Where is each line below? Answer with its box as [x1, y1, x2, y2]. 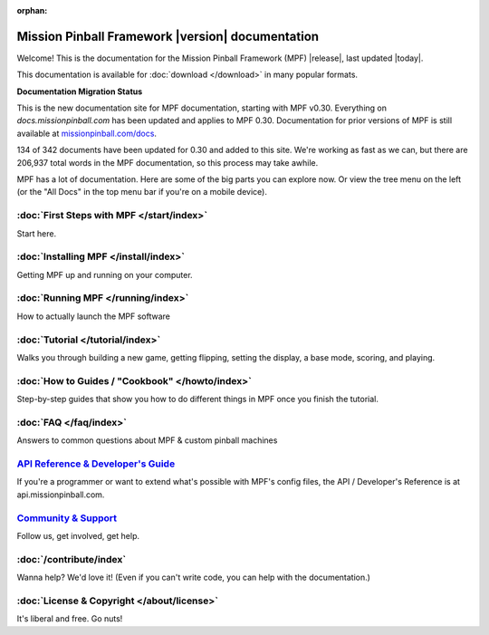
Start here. [16, 227, 57, 239]
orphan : [16, 5, 48, 15]
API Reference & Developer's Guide [16, 457, 176, 470]
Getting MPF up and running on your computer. [16, 269, 194, 280]
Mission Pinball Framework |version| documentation [16, 28, 320, 44]
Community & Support [16, 512, 118, 524]
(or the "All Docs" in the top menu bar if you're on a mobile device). [16, 187, 267, 197]
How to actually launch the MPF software [16, 311, 171, 322]
